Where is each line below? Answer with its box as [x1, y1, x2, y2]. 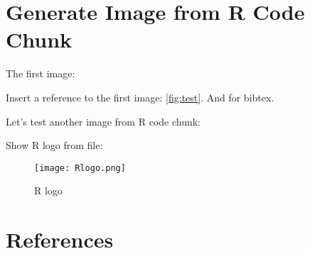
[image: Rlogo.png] [34, 162, 126, 173]
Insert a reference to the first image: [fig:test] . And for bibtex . [6, 89, 274, 104]
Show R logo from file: [6, 138, 103, 153]
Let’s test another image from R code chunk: [6, 114, 201, 128]
